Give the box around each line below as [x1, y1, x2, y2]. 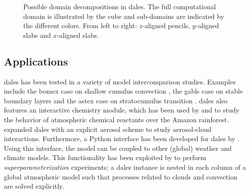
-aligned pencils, [142, 20, 190, 31]
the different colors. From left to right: [23, 20, 137, 31]
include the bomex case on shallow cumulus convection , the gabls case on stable [4, 86, 243, 96]
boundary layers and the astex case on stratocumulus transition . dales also [4, 95, 228, 105]
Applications [4, 53, 68, 68]
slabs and [23, 30, 51, 40]
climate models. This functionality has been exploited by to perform [4, 152, 206, 162]
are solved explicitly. [4, 181, 64, 191]
